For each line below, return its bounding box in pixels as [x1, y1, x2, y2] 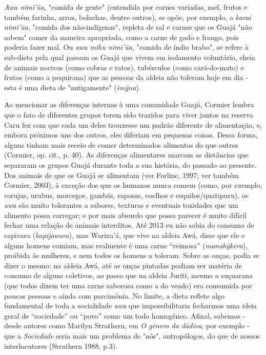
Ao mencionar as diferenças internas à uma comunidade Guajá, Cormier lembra [4, 99, 254, 110]
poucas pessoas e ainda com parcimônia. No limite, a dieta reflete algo [4, 290, 225, 301]
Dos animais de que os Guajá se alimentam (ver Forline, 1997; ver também [4, 169, 239, 180]
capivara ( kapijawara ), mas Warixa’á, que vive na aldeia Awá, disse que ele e [4, 230, 245, 241]
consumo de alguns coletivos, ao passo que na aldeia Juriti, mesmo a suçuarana [4, 270, 253, 281]
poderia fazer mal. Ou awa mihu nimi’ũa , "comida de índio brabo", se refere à [4, 42, 249, 52]
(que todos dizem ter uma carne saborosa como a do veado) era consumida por [4, 280, 252, 291]
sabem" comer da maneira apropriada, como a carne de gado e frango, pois [4, 31, 239, 42]
